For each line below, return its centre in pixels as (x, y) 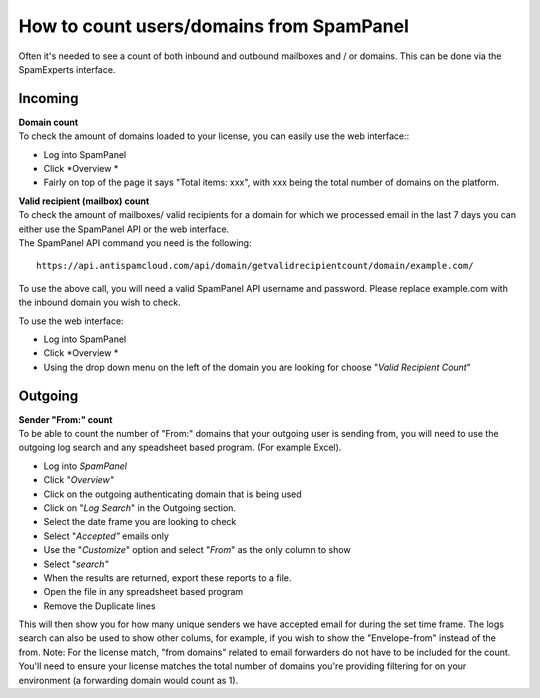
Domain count (48, 122)
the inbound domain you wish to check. (99, 302)
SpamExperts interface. (67, 69)
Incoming (48, 98)
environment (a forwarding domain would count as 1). (128, 680)
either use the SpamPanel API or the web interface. (124, 229)
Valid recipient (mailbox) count (84, 201)
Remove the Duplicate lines (99, 606)
